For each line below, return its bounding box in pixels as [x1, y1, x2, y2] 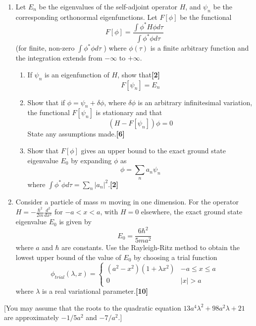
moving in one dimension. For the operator [108, 196, 239, 207]
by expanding [71, 155, 112, 165]
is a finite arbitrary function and [150, 43, 249, 53]
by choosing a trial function [134, 252, 217, 262]
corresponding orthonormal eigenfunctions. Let [15, 11, 157, 22]
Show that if [27, 97, 65, 107]
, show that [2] [117, 69, 160, 79]
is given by [59, 216, 92, 227]
